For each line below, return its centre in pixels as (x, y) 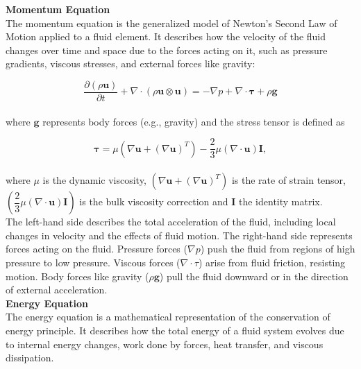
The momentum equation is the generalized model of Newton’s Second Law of (171, 23)
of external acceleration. (57, 290)
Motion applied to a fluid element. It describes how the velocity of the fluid (166, 36)
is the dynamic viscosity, (94, 180)
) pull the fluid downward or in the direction (254, 276)
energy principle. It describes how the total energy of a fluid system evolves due (175, 331)
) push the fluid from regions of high (278, 249)
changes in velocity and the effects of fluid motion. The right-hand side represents (179, 235)
